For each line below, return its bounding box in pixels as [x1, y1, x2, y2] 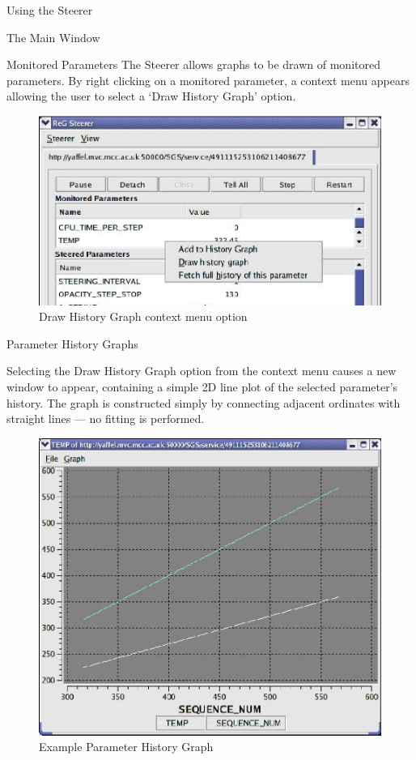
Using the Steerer [6, 2, 93, 18]
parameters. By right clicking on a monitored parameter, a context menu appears [6, 71, 410, 88]
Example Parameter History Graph [39, 738, 214, 755]
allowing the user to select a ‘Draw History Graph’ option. [6, 88, 296, 105]
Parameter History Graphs [6, 335, 138, 352]
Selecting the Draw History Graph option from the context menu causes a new [6, 362, 397, 379]
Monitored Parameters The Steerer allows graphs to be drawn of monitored [6, 56, 380, 73]
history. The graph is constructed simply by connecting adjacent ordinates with [6, 394, 401, 411]
